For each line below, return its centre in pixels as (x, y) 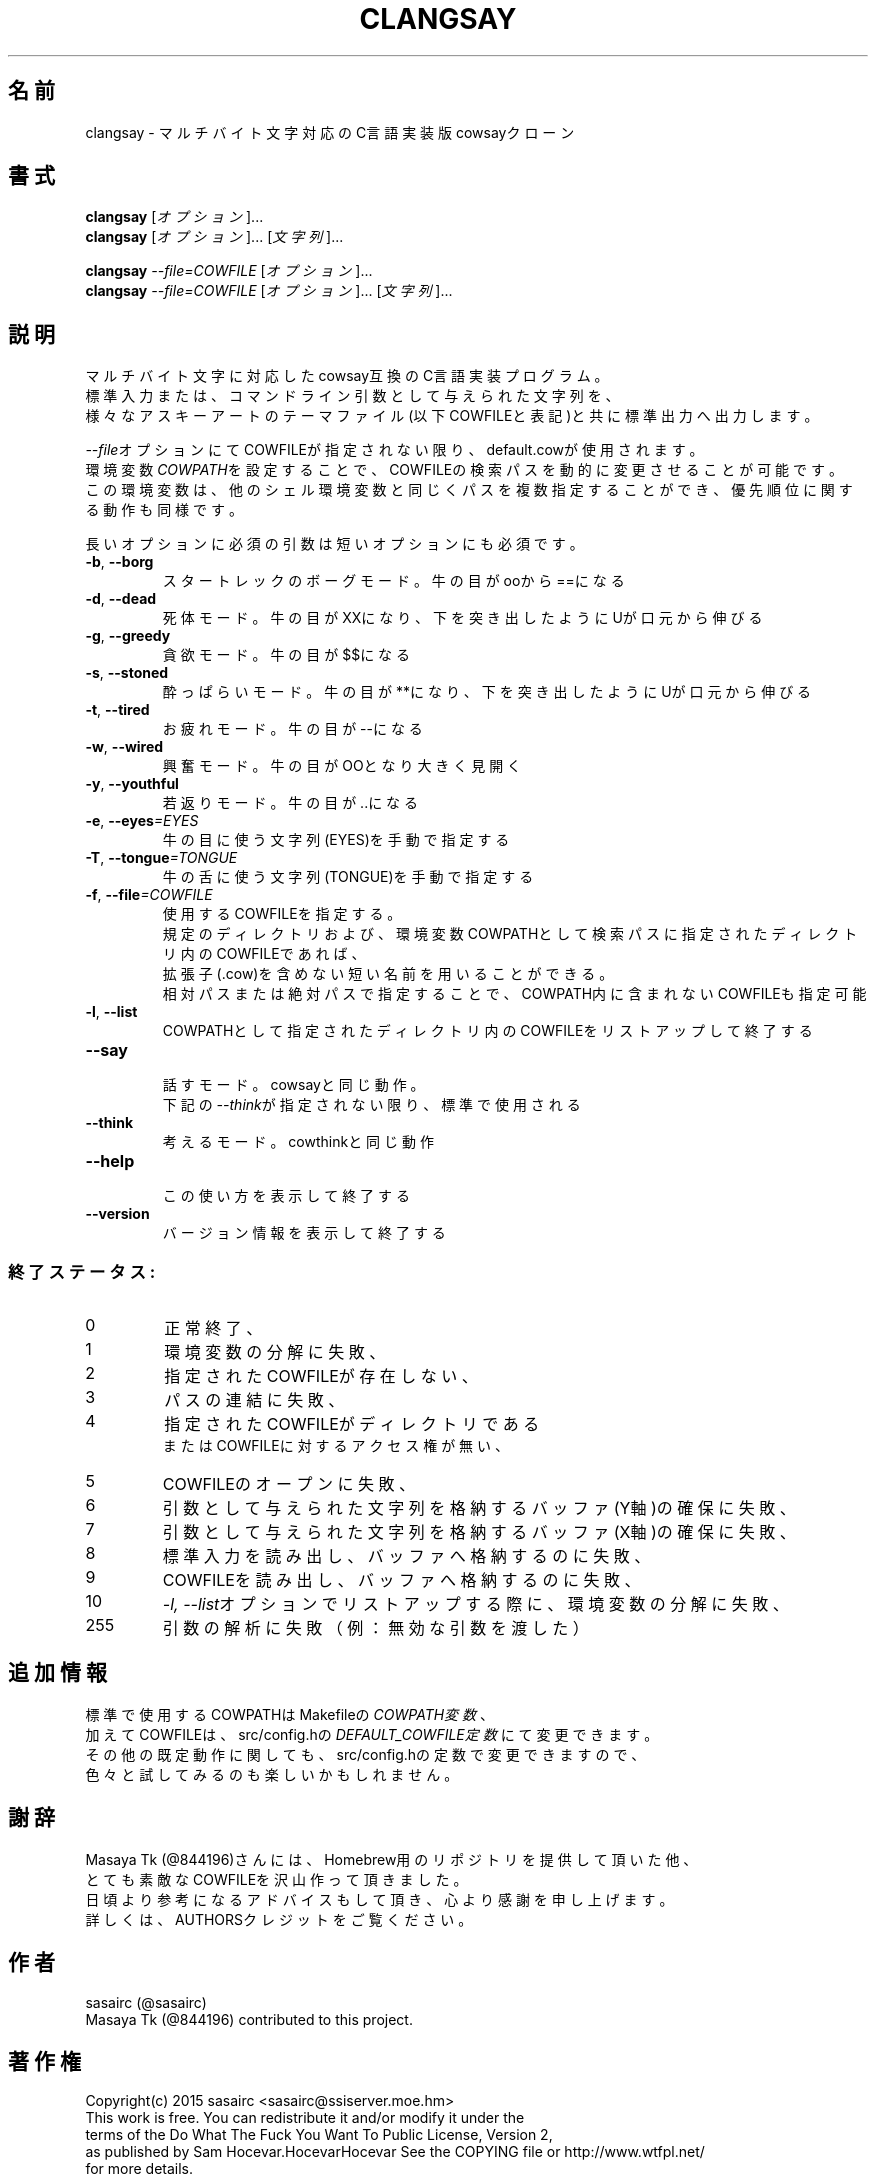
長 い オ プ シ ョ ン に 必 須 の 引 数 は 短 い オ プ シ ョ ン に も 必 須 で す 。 (334, 544)
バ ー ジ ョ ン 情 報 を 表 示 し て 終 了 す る (304, 1233)
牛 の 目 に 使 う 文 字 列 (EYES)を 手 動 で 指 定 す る (336, 840)
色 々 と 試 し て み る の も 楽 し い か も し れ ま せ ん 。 (272, 1774)
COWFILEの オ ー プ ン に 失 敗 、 (288, 1484)
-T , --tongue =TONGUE (161, 858)
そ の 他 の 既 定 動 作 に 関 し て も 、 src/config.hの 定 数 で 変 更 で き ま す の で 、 (365, 1754)
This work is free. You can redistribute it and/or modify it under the (305, 2118)
